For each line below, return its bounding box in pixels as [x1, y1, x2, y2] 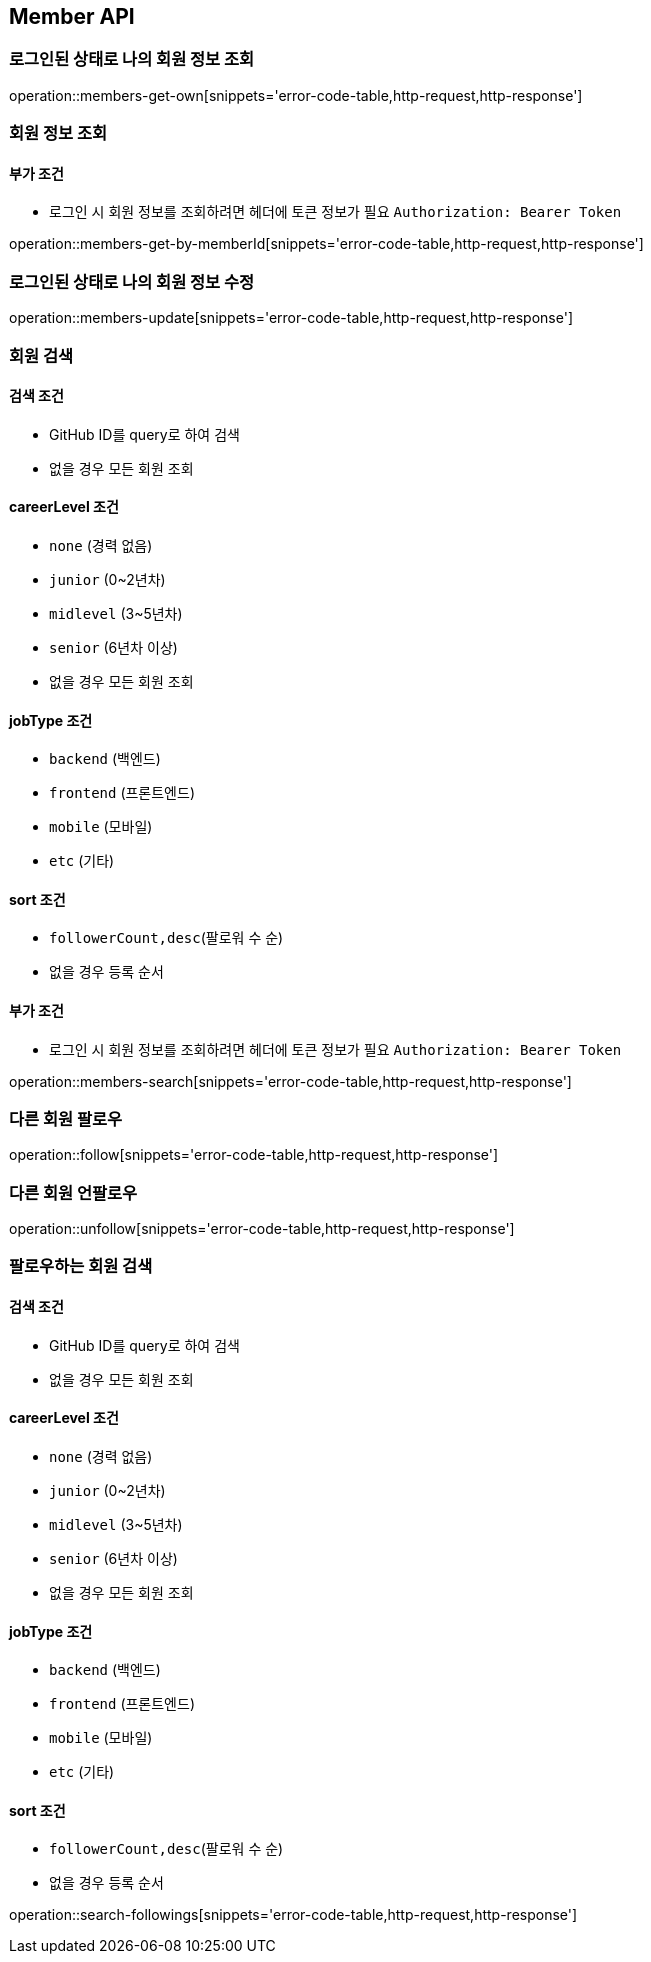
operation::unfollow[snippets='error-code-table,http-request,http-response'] [9, 1220, 515, 1238]
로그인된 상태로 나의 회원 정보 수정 [9, 271, 255, 292]
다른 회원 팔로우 [9, 1108, 123, 1129]
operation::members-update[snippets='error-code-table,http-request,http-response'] [9, 309, 573, 327]
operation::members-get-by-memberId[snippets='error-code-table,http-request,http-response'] [9, 235, 644, 253]
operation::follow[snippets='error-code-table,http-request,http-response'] [9, 1146, 499, 1164]
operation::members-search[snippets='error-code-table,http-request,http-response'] [9, 1072, 572, 1090]
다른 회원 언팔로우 [9, 1182, 138, 1203]
